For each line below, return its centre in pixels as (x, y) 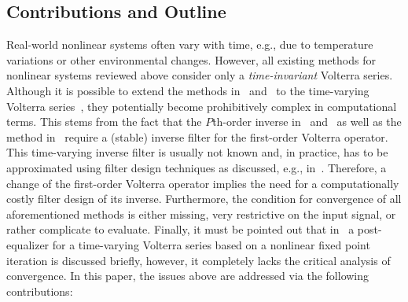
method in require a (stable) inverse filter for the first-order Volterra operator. (197, 136)
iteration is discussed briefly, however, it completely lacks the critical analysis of (198, 260)
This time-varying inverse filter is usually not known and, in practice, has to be (197, 152)
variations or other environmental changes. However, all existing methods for (191, 59)
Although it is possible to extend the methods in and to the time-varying (188, 90)
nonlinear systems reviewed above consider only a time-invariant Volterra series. (200, 75)
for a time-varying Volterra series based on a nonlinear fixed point (211, 244)
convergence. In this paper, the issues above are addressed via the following (188, 276)
